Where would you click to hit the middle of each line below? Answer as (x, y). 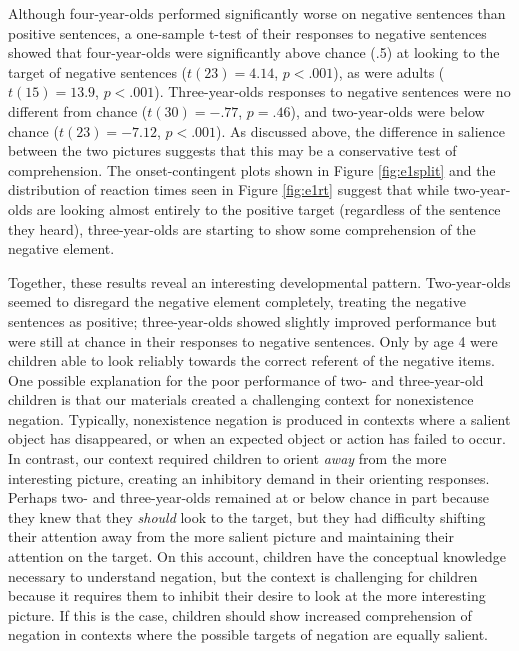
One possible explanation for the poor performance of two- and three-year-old (246, 379)
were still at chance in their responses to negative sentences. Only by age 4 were (253, 340)
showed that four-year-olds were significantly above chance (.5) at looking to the (254, 52)
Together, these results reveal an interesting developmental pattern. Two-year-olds (259, 281)
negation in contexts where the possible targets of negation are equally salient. (248, 634)
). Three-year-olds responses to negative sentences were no (332, 91)
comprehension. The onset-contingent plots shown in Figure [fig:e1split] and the (252, 169)
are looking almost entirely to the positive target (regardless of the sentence (268, 208)
